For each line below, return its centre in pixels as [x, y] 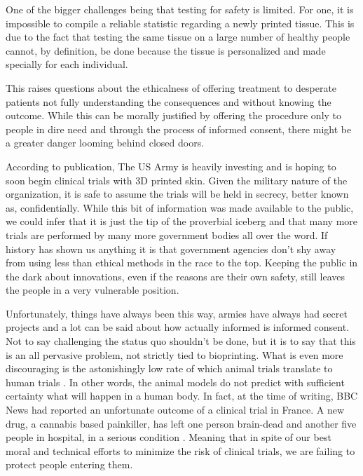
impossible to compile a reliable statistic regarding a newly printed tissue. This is [180, 23]
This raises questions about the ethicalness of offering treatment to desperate [171, 87]
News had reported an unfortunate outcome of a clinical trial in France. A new [175, 410]
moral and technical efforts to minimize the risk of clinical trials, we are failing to [180, 450]
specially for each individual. [67, 64]
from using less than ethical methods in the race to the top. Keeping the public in [182, 263]
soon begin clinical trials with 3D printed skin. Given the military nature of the [177, 180]
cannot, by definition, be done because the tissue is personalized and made [166, 50]
